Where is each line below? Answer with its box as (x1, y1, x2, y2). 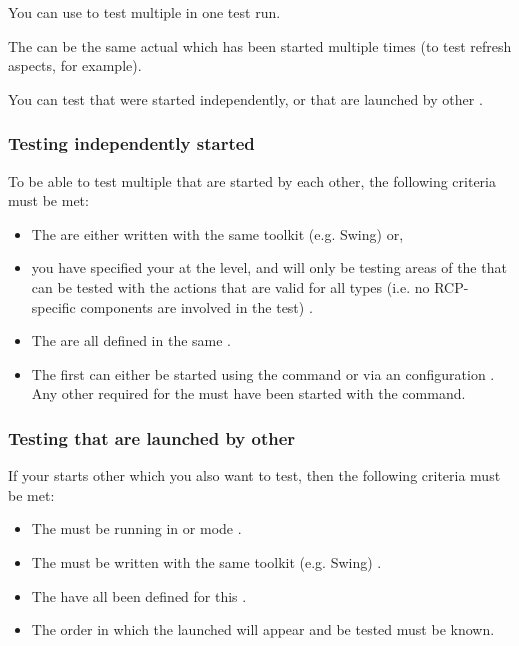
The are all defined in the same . (31, 330, 232, 351)
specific (31, 296, 76, 317)
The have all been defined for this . (31, 585, 247, 606)
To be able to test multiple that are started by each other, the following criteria (8, 170, 496, 191)
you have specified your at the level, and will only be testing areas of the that (31, 257, 507, 278)
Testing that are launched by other (8, 425, 296, 450)
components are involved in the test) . (80, 296, 313, 317)
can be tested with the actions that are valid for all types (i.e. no (31, 276, 430, 297)
